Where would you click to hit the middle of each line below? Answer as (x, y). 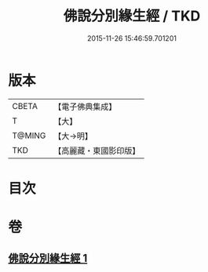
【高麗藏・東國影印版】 (97, 151)
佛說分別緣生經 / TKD (132, 16)
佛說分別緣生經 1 (48, 258)
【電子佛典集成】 (85, 107)
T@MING (29, 136)
